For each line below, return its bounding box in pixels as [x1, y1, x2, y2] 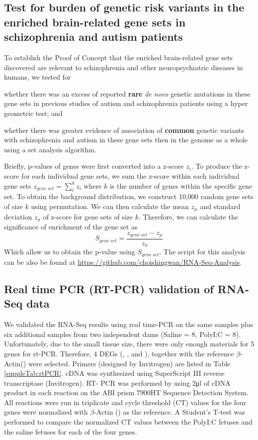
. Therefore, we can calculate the [138, 212, 238, 222]
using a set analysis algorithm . [4, 144, 96, 154]
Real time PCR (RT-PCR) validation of [4, 281, 214, 296]
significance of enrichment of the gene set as [4, 221, 138, 231]
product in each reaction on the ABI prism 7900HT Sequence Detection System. [4, 387, 249, 398]
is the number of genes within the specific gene [109, 180, 253, 191]
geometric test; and [4, 108, 63, 118]
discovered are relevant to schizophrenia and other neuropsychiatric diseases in [4, 62, 243, 72]
